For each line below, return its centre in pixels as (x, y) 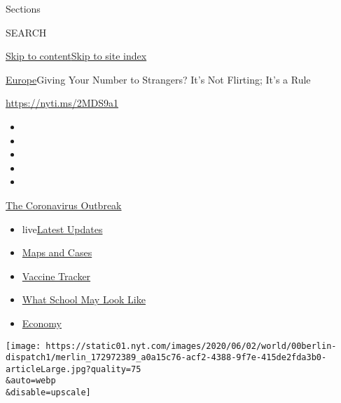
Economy (42, 323)
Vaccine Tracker (56, 276)
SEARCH (26, 32)
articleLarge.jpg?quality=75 (74, 369)
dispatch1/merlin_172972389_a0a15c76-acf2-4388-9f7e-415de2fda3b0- (166, 358)
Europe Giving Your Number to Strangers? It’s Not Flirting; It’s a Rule (158, 79)
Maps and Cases (57, 252)
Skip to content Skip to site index (76, 56)
